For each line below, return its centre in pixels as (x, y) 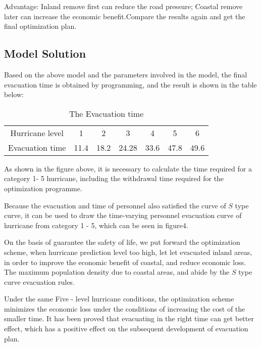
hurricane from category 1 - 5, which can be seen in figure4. (96, 225)
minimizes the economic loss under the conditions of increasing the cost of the (125, 308)
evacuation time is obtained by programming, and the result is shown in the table (130, 84)
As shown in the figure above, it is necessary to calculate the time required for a (128, 168)
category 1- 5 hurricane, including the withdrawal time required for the (114, 178)
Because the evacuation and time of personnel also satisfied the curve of (115, 205)
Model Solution (45, 53)
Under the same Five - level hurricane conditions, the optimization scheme (119, 299)
